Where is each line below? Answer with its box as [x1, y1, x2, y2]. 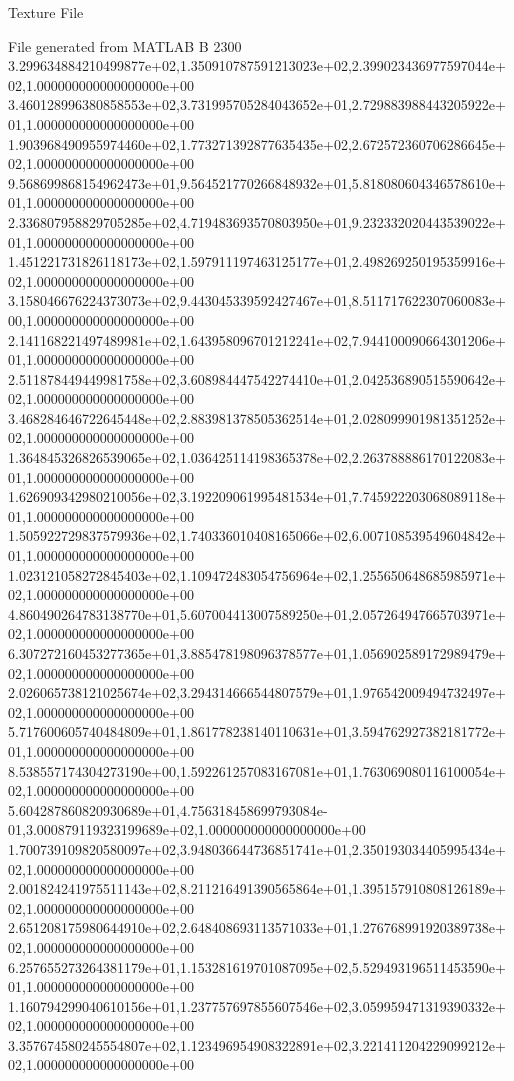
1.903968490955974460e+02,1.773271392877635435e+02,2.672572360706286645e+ [8, 133, 506, 154]
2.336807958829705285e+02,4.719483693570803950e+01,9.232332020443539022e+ [8, 211, 506, 232]
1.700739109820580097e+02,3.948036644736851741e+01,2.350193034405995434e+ [8, 838, 506, 859]
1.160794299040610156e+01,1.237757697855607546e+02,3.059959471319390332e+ [8, 995, 506, 1016]
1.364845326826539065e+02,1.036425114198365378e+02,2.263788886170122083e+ [8, 447, 506, 468]
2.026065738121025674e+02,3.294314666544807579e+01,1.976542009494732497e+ [8, 682, 506, 703]
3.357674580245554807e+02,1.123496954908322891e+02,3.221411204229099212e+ [8, 1034, 506, 1055]
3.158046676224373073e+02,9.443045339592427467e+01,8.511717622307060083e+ [8, 290, 506, 311]
